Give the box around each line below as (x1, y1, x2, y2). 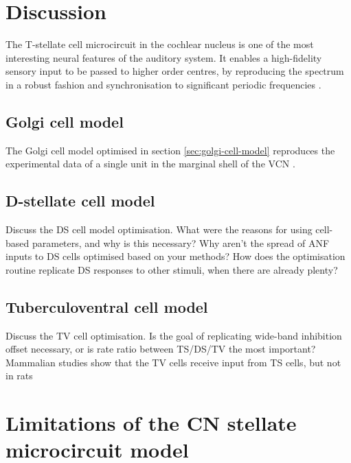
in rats (5, 368, 33, 383)
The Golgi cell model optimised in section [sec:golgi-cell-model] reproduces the (5, 143, 335, 157)
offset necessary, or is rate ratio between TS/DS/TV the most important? (5, 342, 316, 356)
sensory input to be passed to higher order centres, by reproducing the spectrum (5, 64, 344, 78)
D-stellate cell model (5, 190, 155, 211)
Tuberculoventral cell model (5, 296, 208, 317)
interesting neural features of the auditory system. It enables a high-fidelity (5, 50, 322, 64)
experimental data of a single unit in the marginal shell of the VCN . (5, 156, 295, 171)
